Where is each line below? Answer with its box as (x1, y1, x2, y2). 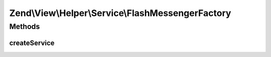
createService (9, 38, 55, 47)
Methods (9, 22, 40, 31)
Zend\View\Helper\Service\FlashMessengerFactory (9, 7, 231, 18)
